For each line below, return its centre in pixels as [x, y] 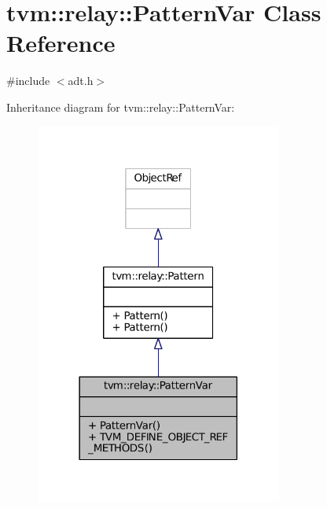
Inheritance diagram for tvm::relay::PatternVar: [121, 107]
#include [28, 81]
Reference [61, 43]
